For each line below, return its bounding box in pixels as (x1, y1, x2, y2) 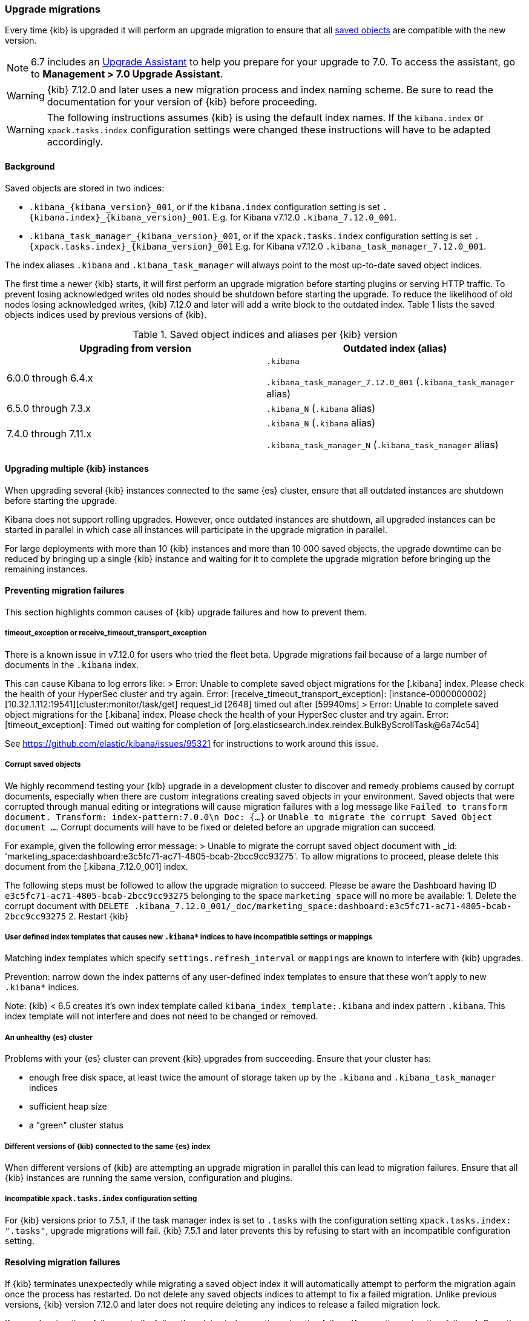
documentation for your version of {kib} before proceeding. (47, 96, 317, 108)
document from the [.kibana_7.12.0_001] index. (5, 861, 188, 872)
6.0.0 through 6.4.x (7, 372, 93, 385)
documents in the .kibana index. (5, 659, 139, 670)
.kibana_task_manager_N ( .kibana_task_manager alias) (266, 438, 499, 451)
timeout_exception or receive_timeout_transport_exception (5, 629, 207, 638)
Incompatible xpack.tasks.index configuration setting (5, 1194, 197, 1203)
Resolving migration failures (5, 1257, 120, 1268)
